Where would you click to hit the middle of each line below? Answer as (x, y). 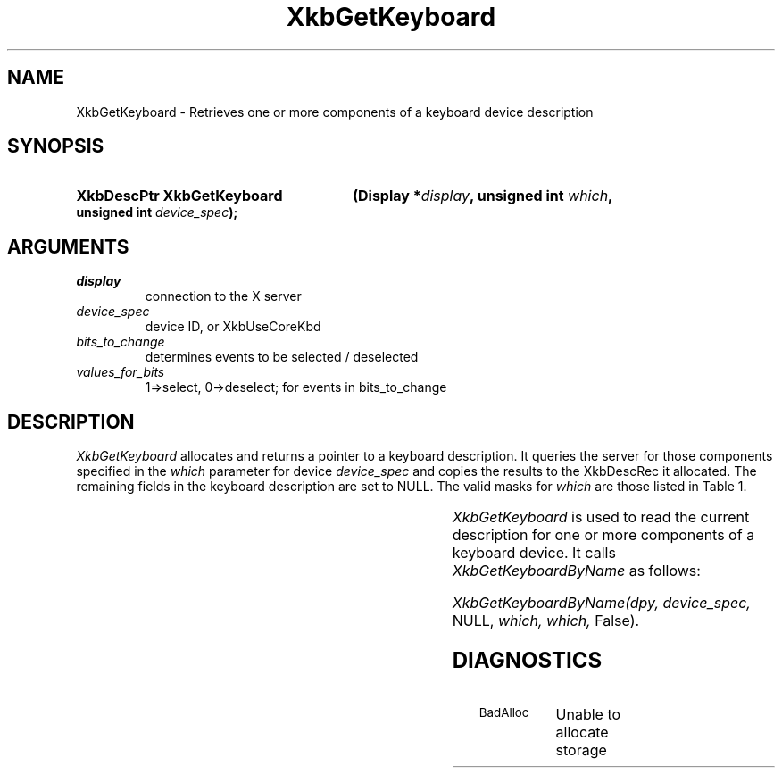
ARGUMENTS (68, 246)
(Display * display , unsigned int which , (483, 196)
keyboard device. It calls (534, 553)
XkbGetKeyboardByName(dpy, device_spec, (601, 603)
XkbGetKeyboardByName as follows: (576, 571)
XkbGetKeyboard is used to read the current (601, 517)
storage (581, 750)
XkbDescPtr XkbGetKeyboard (179, 196)
